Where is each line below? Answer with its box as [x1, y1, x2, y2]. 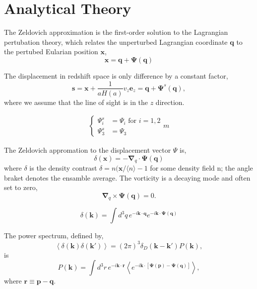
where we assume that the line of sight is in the [4, 96, 148, 107]
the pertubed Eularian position [4, 46, 98, 57]
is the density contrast [29, 163, 97, 173]
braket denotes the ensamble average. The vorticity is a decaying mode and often [4, 172, 251, 183]
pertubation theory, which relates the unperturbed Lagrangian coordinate [4, 36, 228, 47]
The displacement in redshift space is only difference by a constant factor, [4, 70, 228, 81]
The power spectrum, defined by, [4, 230, 104, 241]
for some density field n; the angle [150, 163, 253, 173]
